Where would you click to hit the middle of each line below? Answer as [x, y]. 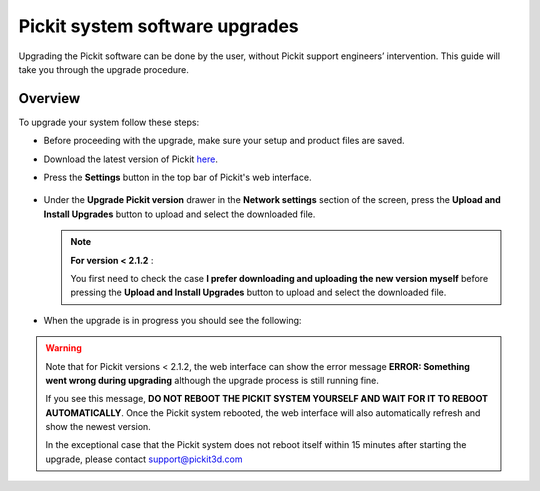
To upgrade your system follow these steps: [109, 122]
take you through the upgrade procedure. [104, 69]
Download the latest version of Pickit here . [131, 159]
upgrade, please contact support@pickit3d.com [144, 459]
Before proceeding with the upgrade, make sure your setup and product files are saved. [224, 141]
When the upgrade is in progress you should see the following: [172, 320]
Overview [49, 98]
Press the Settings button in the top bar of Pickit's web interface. [177, 177]
